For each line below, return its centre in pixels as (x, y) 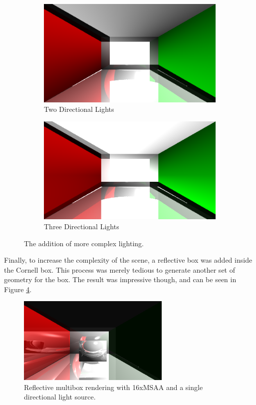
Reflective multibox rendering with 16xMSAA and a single (114, 387)
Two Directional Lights (79, 109)
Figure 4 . (18, 289)
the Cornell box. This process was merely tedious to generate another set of (120, 269)
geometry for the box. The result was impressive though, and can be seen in (120, 279)
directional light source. (60, 397)
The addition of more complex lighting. (84, 243)
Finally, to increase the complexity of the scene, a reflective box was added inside (128, 260)
